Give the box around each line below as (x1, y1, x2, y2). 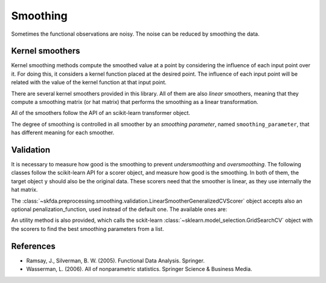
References (11, 241, 56, 251)
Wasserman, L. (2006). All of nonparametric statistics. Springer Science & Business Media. (26, 265, 253, 273)
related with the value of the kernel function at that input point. (11, 79, 167, 86)
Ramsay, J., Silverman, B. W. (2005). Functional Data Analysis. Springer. (26, 257, 205, 264)
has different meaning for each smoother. (11, 129, 115, 136)
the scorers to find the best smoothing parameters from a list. (11, 225, 164, 232)
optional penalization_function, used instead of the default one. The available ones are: (11, 206, 228, 213)
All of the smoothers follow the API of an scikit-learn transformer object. (11, 109, 190, 117)
